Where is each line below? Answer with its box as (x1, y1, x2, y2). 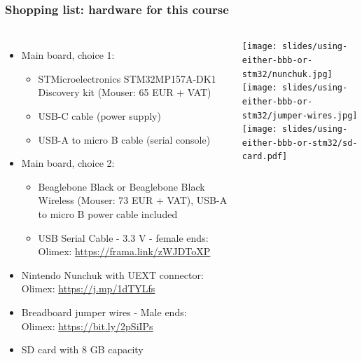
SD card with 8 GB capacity (21, 342, 144, 357)
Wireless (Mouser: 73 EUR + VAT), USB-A (38, 193, 228, 207)
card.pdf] (242, 151, 288, 162)
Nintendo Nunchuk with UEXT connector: (21, 267, 204, 282)
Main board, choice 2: (21, 156, 115, 170)
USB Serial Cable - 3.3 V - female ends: (38, 230, 209, 245)
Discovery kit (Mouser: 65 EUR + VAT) (38, 85, 211, 100)
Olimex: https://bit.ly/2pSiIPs (21, 318, 153, 333)
